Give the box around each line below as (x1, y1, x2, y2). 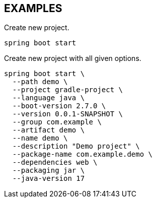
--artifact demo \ (12, 126, 85, 134)
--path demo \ (12, 78, 68, 86)
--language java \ (12, 94, 85, 102)
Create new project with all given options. (4, 54, 141, 63)
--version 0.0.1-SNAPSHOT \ (12, 110, 123, 118)
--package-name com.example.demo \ (12, 150, 153, 159)
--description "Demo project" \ (12, 142, 140, 151)
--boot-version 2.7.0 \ (12, 102, 106, 110)
